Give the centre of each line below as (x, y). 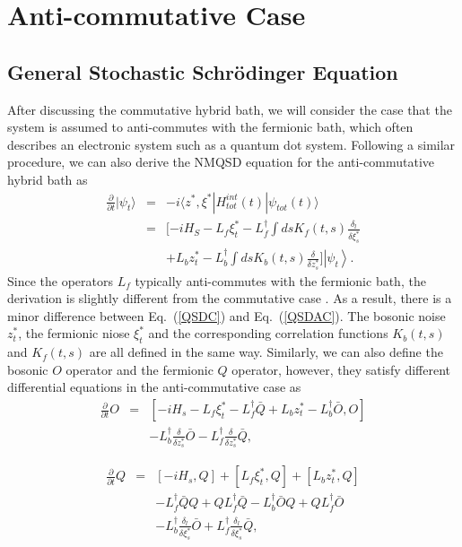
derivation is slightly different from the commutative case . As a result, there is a (230, 298)
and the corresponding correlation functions (268, 333)
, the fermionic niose (74, 333)
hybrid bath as (48, 179)
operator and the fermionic (139, 369)
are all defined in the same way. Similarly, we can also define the (266, 352)
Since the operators (60, 280)
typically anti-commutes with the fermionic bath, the (280, 280)
